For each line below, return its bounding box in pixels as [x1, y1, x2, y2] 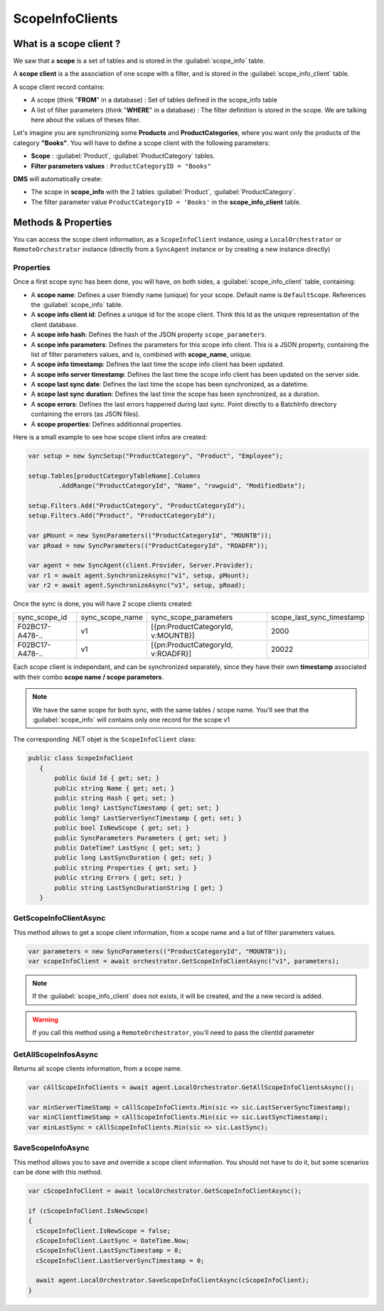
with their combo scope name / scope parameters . [13, 673, 164, 681]
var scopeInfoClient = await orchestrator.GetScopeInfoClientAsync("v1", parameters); [28, 957, 340, 965]
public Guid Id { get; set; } [54, 774, 160, 782]
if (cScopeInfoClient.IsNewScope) [28, 1206, 149, 1215]
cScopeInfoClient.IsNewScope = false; [36, 1226, 171, 1235]
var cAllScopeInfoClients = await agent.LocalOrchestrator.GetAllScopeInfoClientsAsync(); [28, 1083, 355, 1091]
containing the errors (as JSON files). [31, 410, 140, 419]
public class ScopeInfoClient [28, 754, 134, 762]
